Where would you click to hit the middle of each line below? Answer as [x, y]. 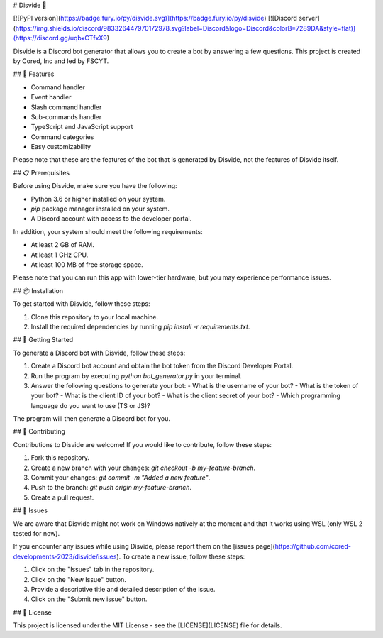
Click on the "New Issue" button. [79, 579]
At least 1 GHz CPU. [60, 255]
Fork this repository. [60, 458]
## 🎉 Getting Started [43, 340]
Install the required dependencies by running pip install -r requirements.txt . [140, 326]
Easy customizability [61, 147]
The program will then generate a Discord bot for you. [91, 419]
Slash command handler [66, 107]
